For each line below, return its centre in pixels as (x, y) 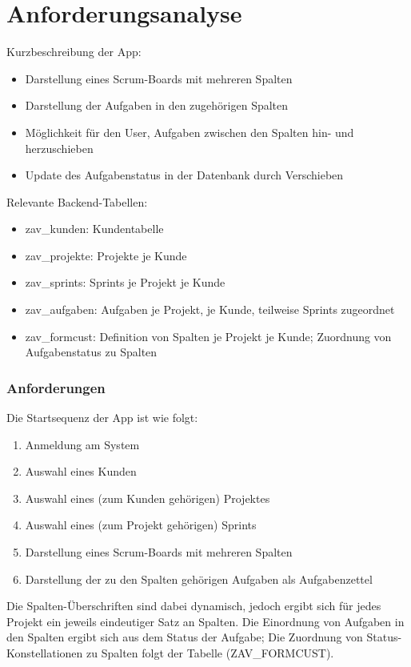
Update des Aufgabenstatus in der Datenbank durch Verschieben (184, 175)
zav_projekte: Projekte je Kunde (106, 255)
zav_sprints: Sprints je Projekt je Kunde (125, 282)
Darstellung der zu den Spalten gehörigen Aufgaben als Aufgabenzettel (199, 579)
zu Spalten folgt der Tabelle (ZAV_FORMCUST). (210, 653)
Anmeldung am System (82, 444)
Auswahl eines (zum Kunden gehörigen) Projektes (148, 498)
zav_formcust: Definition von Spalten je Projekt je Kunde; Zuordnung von (208, 336)
